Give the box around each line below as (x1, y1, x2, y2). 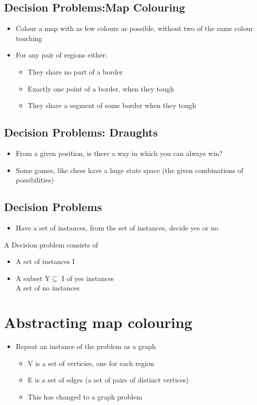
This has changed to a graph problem (27, 391, 142, 401)
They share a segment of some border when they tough (27, 100, 197, 110)
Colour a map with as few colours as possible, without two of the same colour (15, 23, 254, 33)
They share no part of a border (27, 66, 123, 76)
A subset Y (15, 272, 50, 283)
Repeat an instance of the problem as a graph (15, 341, 156, 351)
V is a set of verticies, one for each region (27, 357, 154, 368)
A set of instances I (15, 256, 75, 266)
